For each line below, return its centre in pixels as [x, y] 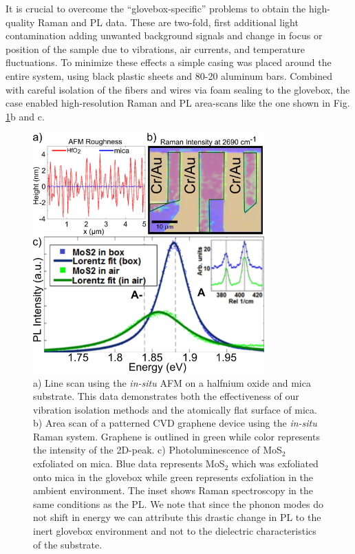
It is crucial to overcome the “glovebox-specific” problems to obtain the [156, 8]
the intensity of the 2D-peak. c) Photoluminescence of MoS [158, 450]
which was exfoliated [275, 464]
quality [20, 22]
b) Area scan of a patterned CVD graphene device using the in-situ [175, 423]
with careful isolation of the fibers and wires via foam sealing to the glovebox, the [178, 89]
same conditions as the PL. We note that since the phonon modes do [178, 503]
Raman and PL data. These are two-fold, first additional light [168, 22]
